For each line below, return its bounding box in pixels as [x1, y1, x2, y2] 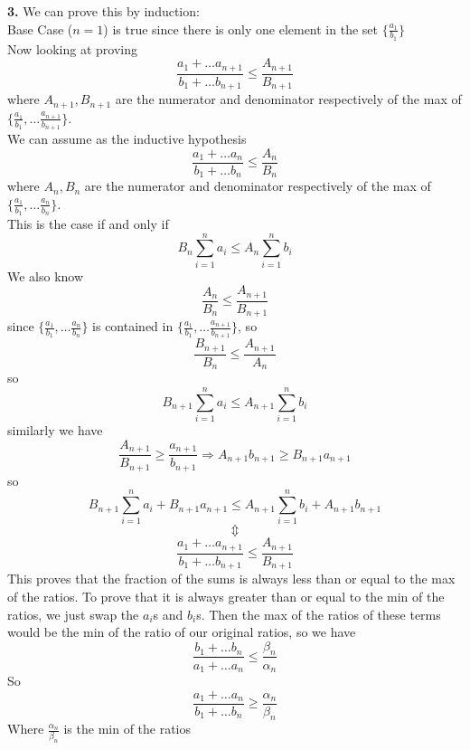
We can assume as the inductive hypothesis [7, 129, 247, 148]
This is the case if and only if [7, 214, 169, 233]
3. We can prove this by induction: [7, 2, 200, 20]
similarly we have [7, 421, 103, 440]
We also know [7, 266, 84, 285]
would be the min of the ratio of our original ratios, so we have [7, 622, 356, 641]
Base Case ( [7, 19, 73, 38]
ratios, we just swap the [7, 604, 139, 623]
